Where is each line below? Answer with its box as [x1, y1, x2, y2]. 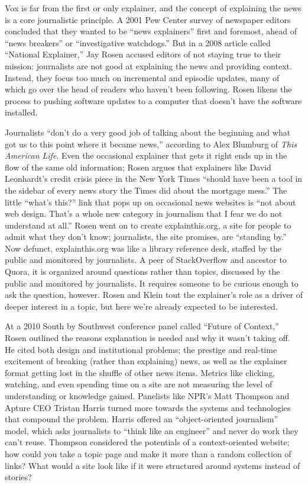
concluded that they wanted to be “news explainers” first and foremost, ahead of [5, 25, 297, 37]
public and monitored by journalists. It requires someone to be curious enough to [5, 277, 299, 289]
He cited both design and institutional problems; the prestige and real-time [5, 343, 277, 355]
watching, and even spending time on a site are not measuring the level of [5, 378, 273, 390]
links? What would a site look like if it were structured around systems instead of [5, 459, 300, 471]
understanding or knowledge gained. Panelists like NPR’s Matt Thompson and [5, 390, 290, 402]
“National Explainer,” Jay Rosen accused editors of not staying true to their [5, 48, 281, 60]
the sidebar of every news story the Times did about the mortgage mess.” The [5, 184, 287, 196]
